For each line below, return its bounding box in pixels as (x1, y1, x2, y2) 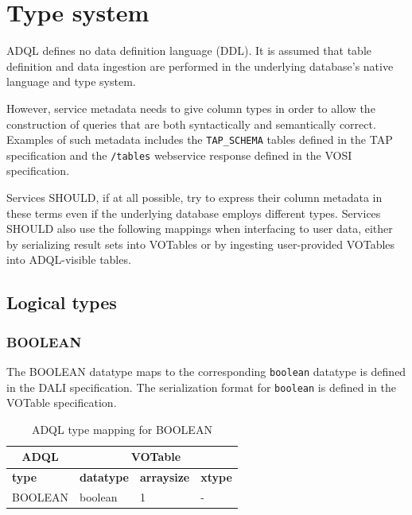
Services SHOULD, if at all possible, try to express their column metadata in (6, 189, 383, 205)
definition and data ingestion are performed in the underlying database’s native (6, 57, 394, 74)
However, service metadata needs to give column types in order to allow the (6, 99, 375, 116)
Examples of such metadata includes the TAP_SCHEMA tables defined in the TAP (6, 131, 393, 148)
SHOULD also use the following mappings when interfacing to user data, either (6, 220, 393, 237)
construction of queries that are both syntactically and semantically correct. (6, 115, 376, 132)
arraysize (139, 469, 190, 486)
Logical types (6, 290, 117, 315)
